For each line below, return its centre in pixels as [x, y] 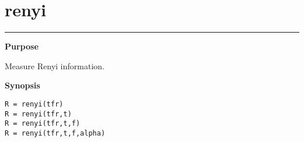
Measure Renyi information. [55, 65]
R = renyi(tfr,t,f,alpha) [55, 133]
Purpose [22, 46]
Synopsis [23, 85]
